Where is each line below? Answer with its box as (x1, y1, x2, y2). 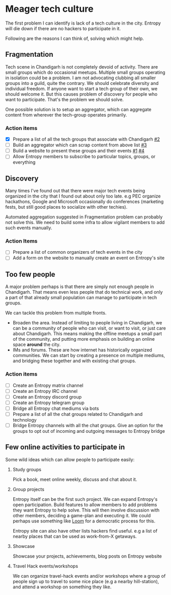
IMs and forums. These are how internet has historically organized (12, 347, 152, 353)
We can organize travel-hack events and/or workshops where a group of (12, 572, 166, 579)
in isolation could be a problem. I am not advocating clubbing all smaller (5, 75, 156, 81)
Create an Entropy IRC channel (12, 388, 78, 394)
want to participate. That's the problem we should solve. (5, 96, 124, 102)
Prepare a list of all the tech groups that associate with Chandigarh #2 (12, 136, 160, 142)
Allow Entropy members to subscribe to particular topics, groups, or (12, 153, 156, 160)
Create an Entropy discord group (12, 393, 82, 400)
